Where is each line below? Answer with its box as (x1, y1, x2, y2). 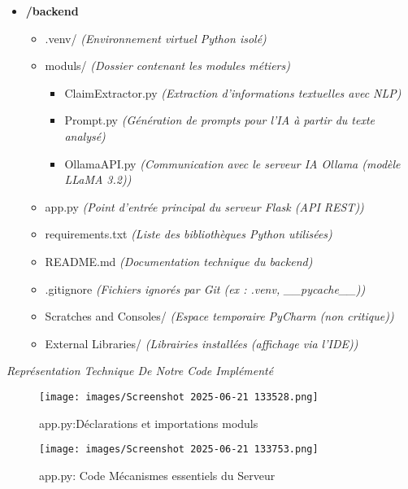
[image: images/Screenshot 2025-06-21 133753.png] (39, 443, 319, 456)
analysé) (64, 127, 106, 144)
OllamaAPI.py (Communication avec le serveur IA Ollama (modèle (64, 155, 401, 172)
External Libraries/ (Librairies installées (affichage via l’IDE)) (45, 334, 358, 351)
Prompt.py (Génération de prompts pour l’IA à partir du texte (64, 111, 375, 129)
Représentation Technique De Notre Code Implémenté (7, 362, 274, 379)
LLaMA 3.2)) (64, 171, 132, 188)
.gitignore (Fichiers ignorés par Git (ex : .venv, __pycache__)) (45, 280, 366, 297)
